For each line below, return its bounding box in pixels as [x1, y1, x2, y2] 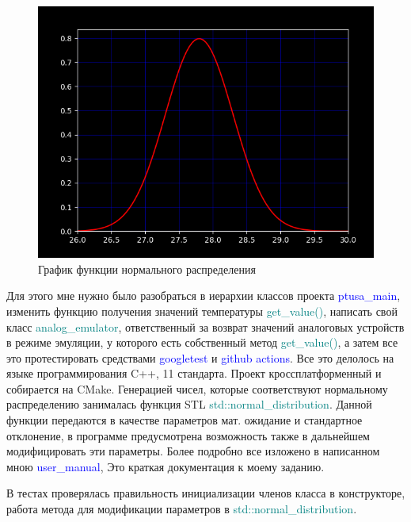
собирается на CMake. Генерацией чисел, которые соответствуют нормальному [6, 380, 388, 397]
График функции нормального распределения [38, 260, 256, 277]
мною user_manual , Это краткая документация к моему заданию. [6, 458, 325, 474]
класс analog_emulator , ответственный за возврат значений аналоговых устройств [6, 318, 405, 335]
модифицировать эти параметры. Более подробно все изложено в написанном [6, 443, 380, 459]
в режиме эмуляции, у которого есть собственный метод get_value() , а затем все [6, 334, 398, 351]
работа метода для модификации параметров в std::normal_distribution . [6, 501, 357, 517]
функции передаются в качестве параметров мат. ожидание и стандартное [6, 412, 363, 428]
